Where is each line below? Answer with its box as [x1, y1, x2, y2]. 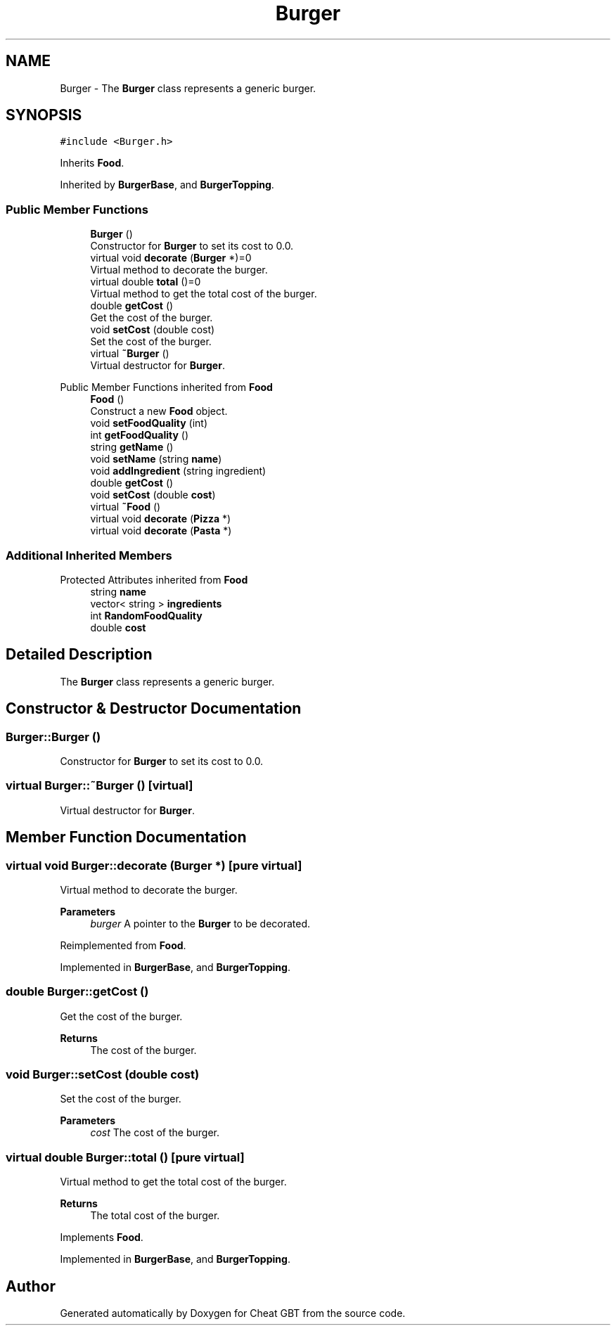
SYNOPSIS [6, 106, 82, 124]
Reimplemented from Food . [60, 939, 186, 951]
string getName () [90, 441, 174, 454]
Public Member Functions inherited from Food [60, 381, 273, 394]
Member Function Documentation [6, 828, 247, 847]
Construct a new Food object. [90, 405, 228, 418]
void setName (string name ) [90, 453, 222, 465]
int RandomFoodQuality [90, 609, 203, 622]
